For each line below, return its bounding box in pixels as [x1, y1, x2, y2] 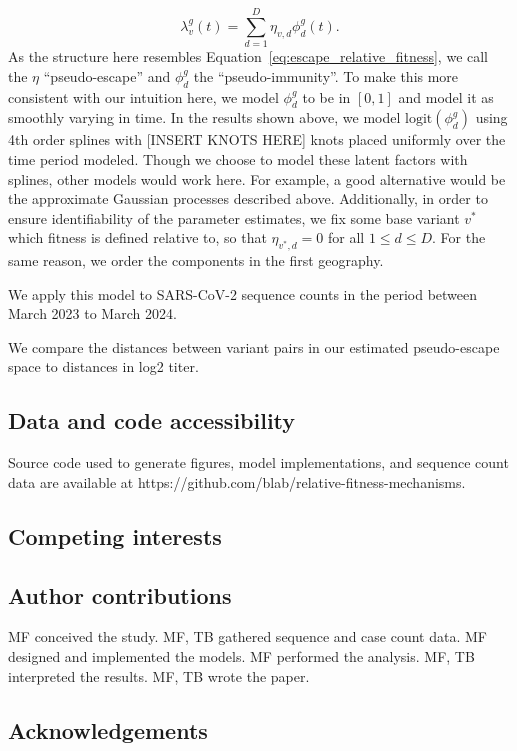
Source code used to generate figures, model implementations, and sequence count [8, 452, 509, 473]
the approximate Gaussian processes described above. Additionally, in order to [8, 188, 488, 209]
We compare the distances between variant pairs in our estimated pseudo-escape [8, 336, 500, 357]
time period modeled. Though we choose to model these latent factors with [8, 148, 468, 169]
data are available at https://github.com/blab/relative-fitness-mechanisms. [8, 471, 466, 492]
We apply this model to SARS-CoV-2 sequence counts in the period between [8, 283, 478, 304]
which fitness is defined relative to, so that [8, 227, 267, 248]
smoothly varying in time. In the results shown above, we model [8, 107, 401, 128]
